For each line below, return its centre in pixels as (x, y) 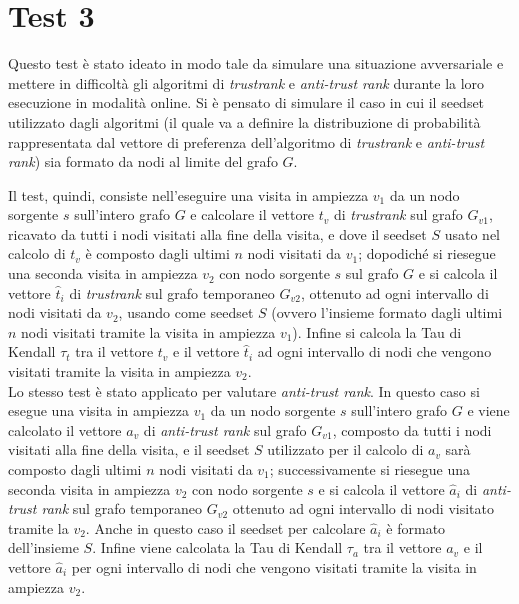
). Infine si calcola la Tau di (377, 331)
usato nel (472, 233)
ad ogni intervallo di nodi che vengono (374, 351)
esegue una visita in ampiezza (98, 410)
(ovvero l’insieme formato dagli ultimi (387, 312)
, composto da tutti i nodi (412, 429)
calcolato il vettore (65, 429)
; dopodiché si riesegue (427, 253)
